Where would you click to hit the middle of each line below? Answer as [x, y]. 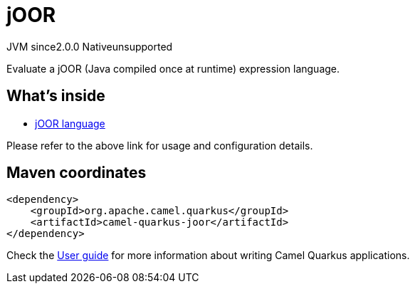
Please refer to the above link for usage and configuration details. [160, 145]
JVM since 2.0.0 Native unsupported [90, 46]
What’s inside [56, 96]
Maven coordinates [77, 173]
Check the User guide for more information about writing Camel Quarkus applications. [208, 256]
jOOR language [70, 123]
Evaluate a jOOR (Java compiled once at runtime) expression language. [173, 68]
